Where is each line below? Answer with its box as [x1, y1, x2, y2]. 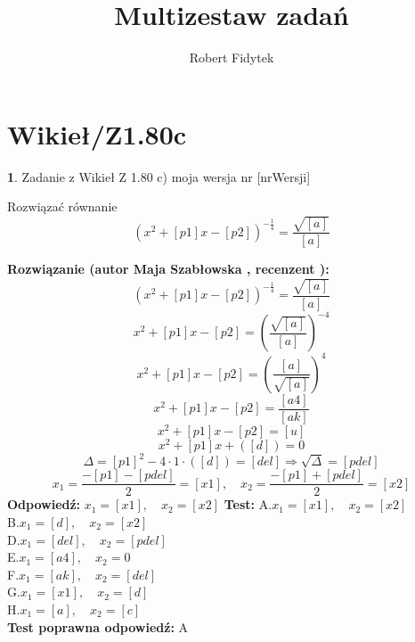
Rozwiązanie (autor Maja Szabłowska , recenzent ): [7, 259, 330, 278]
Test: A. [224, 495, 273, 514]
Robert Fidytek [189, 48, 274, 67]
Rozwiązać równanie [7, 197, 118, 216]
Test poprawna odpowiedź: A [7, 617, 189, 636]
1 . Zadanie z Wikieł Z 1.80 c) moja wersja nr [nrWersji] [7, 167, 311, 185]
